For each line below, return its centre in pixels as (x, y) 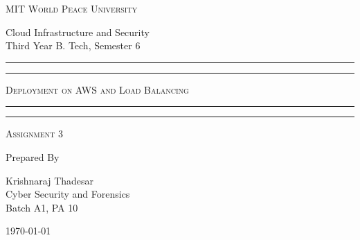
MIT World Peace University (72, 8)
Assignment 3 (34, 134)
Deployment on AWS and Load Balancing (97, 89)
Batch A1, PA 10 (42, 207)
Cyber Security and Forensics (68, 194)
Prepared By (33, 156)
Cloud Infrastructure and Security (78, 32)
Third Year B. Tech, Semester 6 (73, 45)
